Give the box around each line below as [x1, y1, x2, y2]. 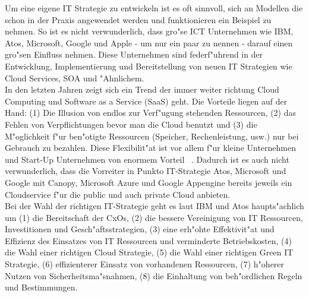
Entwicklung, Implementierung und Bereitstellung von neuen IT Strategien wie [5, 59, 292, 72]
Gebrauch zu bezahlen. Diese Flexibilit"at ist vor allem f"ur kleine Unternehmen [5, 141, 296, 154]
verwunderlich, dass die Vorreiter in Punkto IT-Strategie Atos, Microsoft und [5, 165, 286, 177]
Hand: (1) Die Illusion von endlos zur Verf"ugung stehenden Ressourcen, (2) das [5, 106, 296, 119]
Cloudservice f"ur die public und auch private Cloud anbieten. [5, 188, 231, 200]
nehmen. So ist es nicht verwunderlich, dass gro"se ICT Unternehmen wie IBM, [5, 25, 294, 37]
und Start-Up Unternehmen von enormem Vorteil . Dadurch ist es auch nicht [5, 153, 289, 165]
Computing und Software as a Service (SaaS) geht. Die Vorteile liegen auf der [5, 94, 288, 107]
